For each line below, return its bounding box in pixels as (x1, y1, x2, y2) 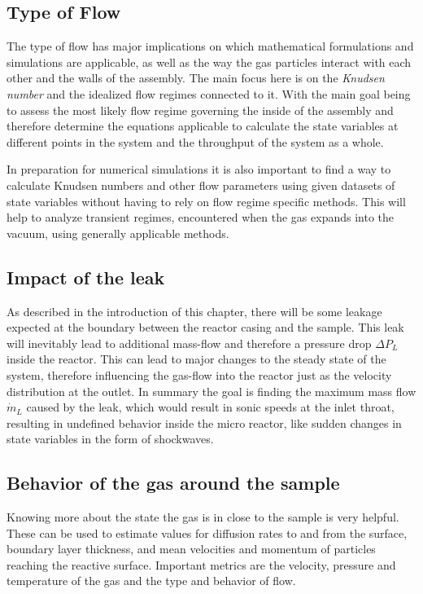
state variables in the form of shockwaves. (7, 430, 214, 447)
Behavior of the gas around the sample (7, 470, 340, 495)
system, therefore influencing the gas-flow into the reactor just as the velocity (7, 366, 392, 383)
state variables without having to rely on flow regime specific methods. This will (7, 192, 406, 209)
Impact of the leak (7, 264, 165, 289)
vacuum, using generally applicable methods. (7, 224, 229, 241)
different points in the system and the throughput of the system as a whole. (7, 133, 384, 150)
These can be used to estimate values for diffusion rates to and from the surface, (7, 524, 408, 541)
